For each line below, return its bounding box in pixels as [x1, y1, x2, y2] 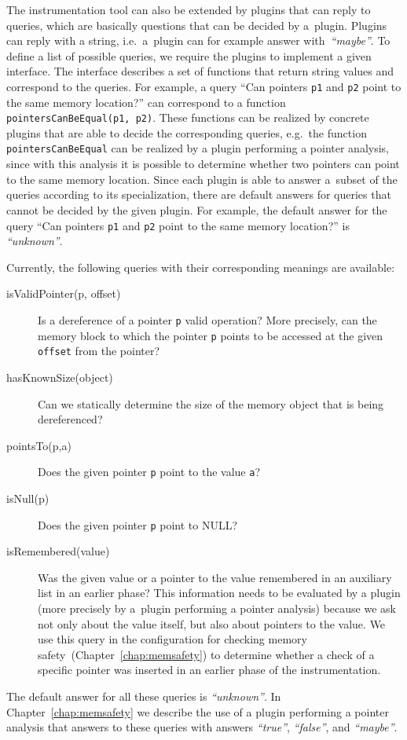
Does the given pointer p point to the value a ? [38, 463, 260, 480]
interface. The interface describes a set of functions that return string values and [6, 63, 394, 79]
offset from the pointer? [38, 343, 160, 359]
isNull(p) [6, 489, 49, 506]
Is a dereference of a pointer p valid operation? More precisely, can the [38, 311, 377, 328]
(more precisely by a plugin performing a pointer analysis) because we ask [38, 599, 396, 616]
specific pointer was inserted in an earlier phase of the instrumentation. [38, 661, 381, 678]
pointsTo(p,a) [6, 437, 71, 453]
